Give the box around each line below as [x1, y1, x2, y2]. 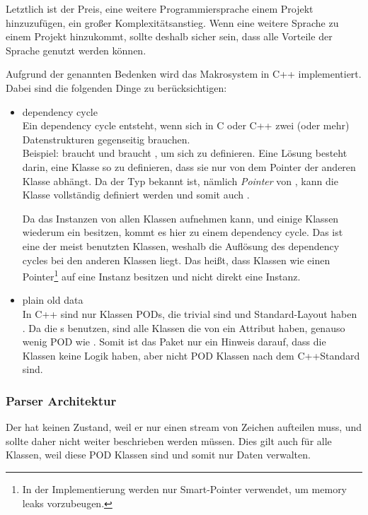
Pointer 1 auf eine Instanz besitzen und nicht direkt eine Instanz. [22, 267, 301, 283]
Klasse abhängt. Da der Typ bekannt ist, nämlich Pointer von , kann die [22, 173, 338, 188]
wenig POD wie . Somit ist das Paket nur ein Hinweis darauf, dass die [22, 334, 326, 349]
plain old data [22, 292, 84, 307]
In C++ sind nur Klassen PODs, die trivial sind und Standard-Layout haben [22, 306, 357, 321]
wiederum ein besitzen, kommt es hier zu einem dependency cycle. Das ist [22, 225, 343, 239]
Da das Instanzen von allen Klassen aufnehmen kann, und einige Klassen [22, 211, 339, 225]
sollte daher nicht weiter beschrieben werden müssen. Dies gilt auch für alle [6, 433, 332, 448]
